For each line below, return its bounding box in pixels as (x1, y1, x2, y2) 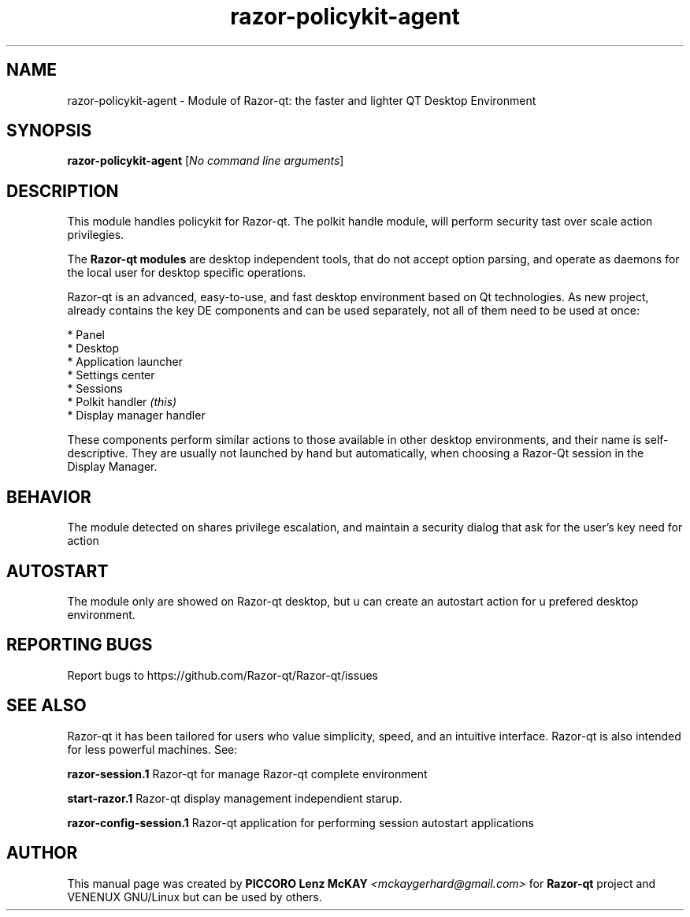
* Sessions (67, 382, 123, 396)
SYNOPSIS (6, 121, 92, 141)
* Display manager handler (67, 408, 206, 423)
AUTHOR (6, 843, 78, 863)
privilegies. (67, 228, 124, 242)
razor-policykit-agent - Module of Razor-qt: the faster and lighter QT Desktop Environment (67, 93, 536, 107)
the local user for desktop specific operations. (67, 266, 306, 280)
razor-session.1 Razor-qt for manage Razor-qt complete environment (67, 766, 428, 781)
